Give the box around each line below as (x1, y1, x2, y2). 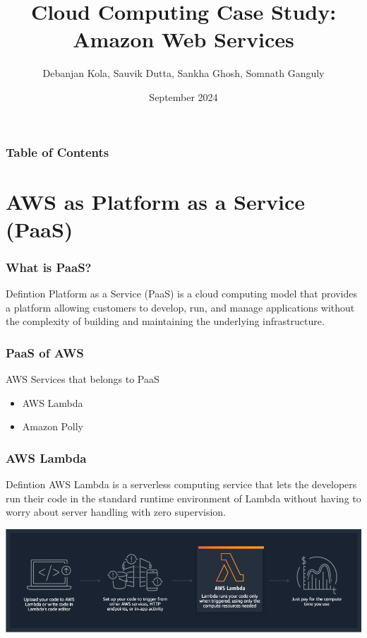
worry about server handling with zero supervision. (6, 504, 227, 519)
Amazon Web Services (73, 25, 294, 54)
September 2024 (149, 89, 218, 104)
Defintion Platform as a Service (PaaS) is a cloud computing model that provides (6, 286, 357, 301)
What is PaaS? (6, 258, 92, 276)
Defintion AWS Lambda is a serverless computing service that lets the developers (6, 477, 357, 492)
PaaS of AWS (6, 343, 84, 361)
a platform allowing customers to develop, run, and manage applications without (6, 300, 355, 314)
